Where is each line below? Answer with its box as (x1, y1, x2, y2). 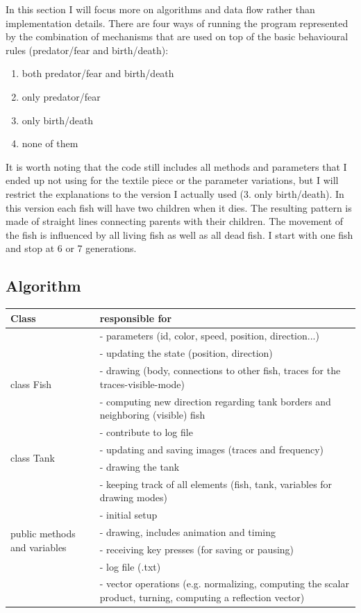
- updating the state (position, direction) (99, 346, 273, 360)
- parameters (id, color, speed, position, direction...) (99, 328, 319, 343)
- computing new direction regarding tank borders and (99, 394, 331, 408)
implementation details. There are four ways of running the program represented (6, 15, 349, 30)
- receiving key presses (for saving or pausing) (99, 541, 294, 556)
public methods (10, 526, 76, 541)
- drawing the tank (99, 459, 180, 473)
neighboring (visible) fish (99, 408, 205, 422)
